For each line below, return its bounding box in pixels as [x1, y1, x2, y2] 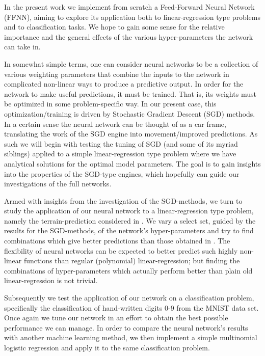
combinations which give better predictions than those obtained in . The [4, 235, 230, 246]
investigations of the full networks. [4, 178, 112, 189]
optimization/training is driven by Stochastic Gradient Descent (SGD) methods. [4, 108, 255, 119]
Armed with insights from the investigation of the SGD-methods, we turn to [4, 195, 243, 206]
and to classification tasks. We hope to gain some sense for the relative [4, 21, 225, 32]
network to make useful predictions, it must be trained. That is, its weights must [4, 88, 256, 99]
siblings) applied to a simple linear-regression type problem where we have [4, 148, 236, 159]
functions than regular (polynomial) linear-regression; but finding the [23, 255, 240, 266]
